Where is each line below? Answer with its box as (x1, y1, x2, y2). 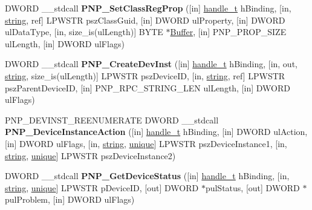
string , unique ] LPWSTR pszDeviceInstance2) (5, 149, 176, 162)
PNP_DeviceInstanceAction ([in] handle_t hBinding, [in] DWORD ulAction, (5, 125, 308, 138)
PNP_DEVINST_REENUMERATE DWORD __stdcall (5, 113, 219, 126)
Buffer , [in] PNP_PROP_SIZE (170, 25, 287, 38)
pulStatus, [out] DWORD (205, 181, 300, 194)
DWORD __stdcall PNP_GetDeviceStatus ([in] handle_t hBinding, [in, (5, 169, 290, 182)
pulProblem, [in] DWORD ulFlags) (5, 193, 135, 206)
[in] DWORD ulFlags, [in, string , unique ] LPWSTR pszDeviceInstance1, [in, (5, 137, 287, 149)
